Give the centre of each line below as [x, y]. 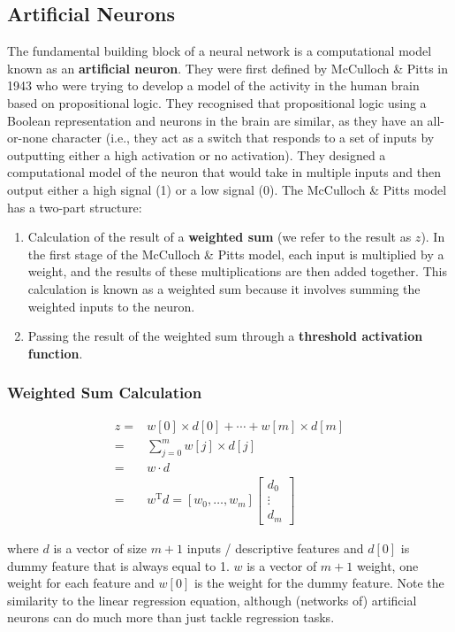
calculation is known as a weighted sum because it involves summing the [224, 288]
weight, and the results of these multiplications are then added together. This [237, 271]
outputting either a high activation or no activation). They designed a [197, 154]
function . [55, 353]
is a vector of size [100, 547]
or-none [27, 138]
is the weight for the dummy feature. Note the [319, 583]
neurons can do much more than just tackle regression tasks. [171, 617]
